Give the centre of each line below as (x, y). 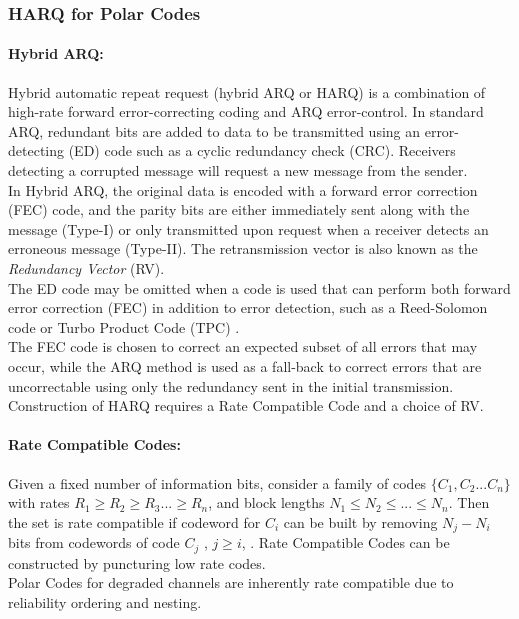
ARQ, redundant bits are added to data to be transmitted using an (214, 130)
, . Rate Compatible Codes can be (345, 542)
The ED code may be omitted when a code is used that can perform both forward (259, 287)
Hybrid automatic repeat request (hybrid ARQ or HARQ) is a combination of (247, 91)
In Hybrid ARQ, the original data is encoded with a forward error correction (243, 189)
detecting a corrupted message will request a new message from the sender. (238, 170)
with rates (39, 502)
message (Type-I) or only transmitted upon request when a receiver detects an (248, 228)
